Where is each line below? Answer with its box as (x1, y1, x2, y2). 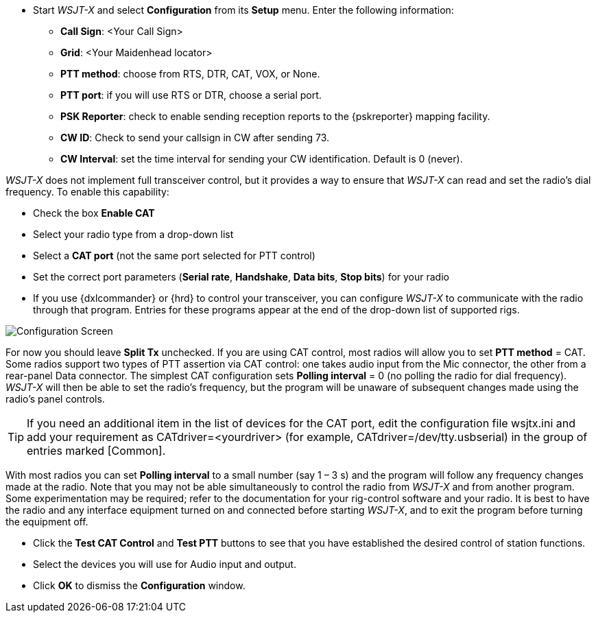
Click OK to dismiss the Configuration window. (33, 580, 246, 591)
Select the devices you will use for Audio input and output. (33, 558, 296, 570)
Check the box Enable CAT (33, 207, 155, 219)
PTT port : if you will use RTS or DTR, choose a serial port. (60, 89, 322, 101)
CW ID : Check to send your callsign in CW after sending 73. (60, 132, 330, 143)
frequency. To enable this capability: (5, 186, 169, 198)
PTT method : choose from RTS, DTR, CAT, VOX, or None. (60, 68, 320, 80)
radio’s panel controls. (5, 393, 105, 405)
